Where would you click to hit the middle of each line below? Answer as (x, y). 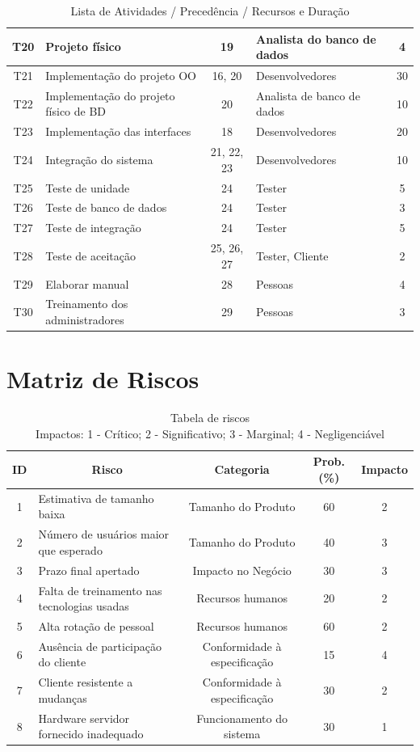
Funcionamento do (242, 718)
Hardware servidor (84, 718)
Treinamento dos (87, 304)
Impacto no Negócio (242, 570)
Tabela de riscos (210, 418)
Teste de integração (93, 228)
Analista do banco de (316, 38)
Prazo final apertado (89, 570)
